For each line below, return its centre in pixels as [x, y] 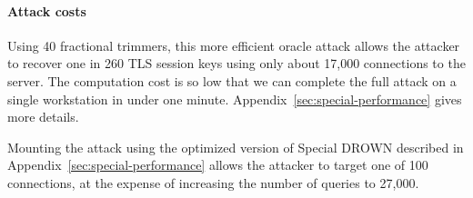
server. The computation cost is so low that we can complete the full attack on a [232, 80]
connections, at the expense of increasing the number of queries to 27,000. [213, 182]
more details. [43, 117]
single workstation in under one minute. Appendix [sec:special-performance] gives [235, 99]
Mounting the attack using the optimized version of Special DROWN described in [236, 147]
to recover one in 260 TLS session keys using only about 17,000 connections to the [236, 63]
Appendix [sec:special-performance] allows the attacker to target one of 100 [218, 165]
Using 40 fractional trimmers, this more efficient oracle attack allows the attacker [234, 45]
